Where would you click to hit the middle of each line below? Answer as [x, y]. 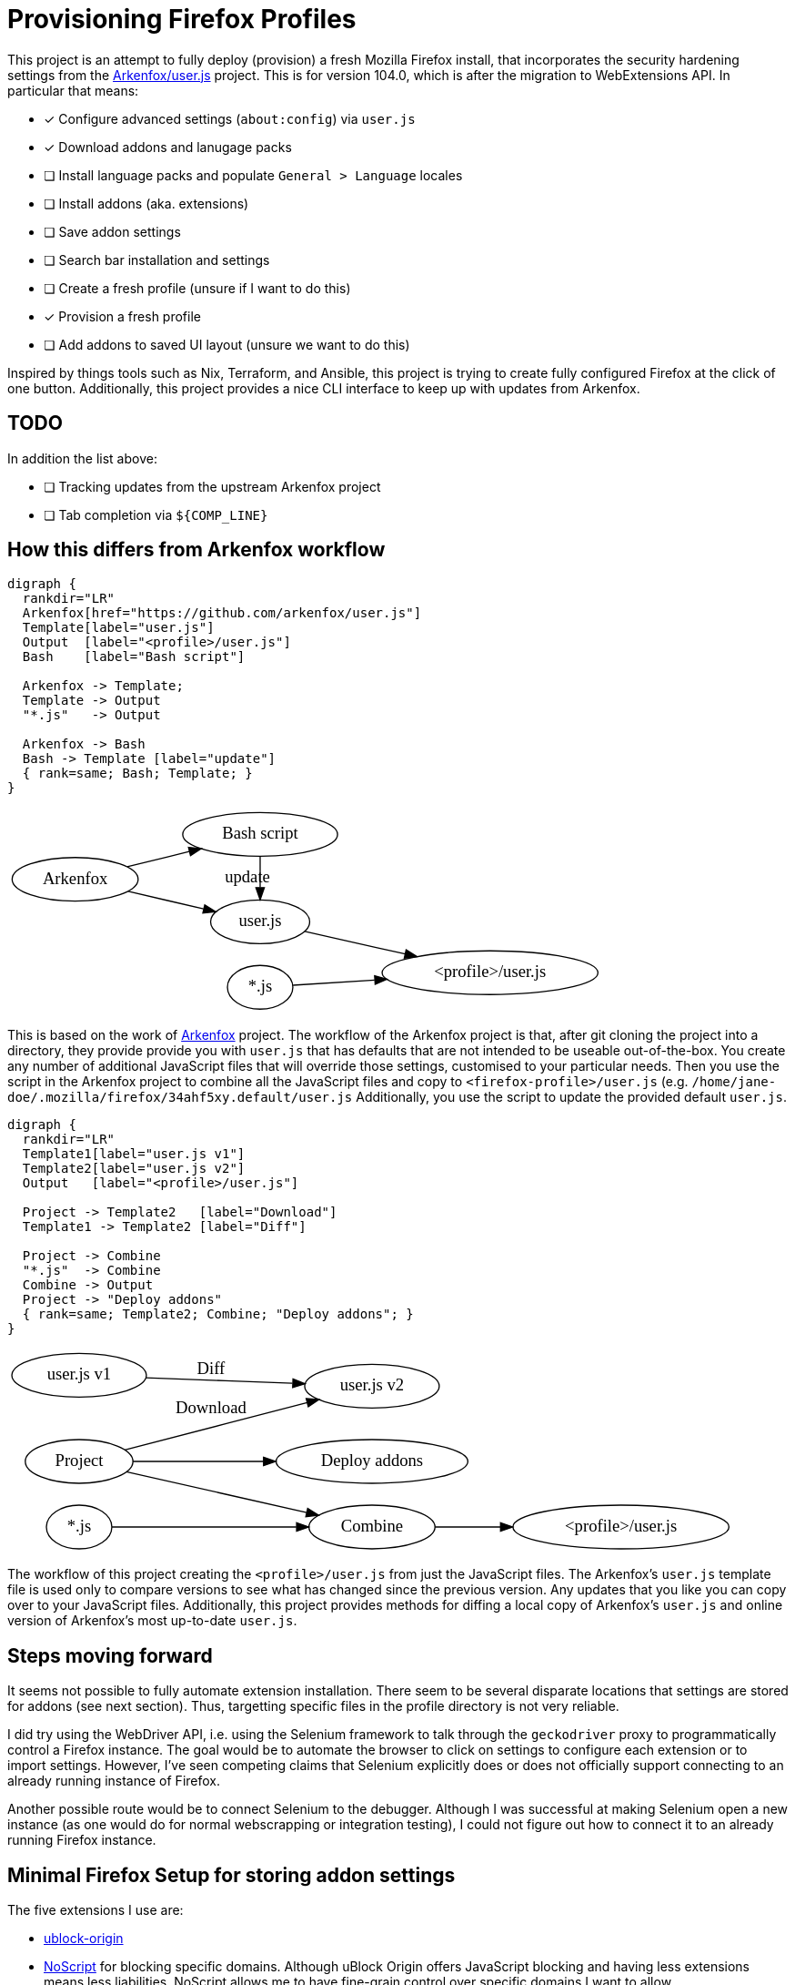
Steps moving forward [110, 1655]
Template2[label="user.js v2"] [134, 1169]
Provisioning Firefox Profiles [182, 19]
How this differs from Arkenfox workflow [196, 550]
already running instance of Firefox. [114, 1781]
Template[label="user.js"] [118, 628]
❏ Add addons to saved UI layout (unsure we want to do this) [227, 344]
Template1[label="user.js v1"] [134, 1154]
